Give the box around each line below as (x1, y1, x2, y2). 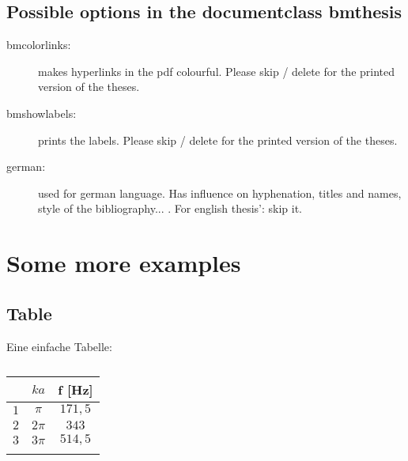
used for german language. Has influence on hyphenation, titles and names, (38, 184, 402, 201)
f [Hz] (58, 380, 93, 399)
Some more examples (6, 247, 241, 279)
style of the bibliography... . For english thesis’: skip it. (38, 200, 302, 217)
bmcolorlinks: (6, 36, 71, 53)
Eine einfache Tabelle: (6, 338, 112, 354)
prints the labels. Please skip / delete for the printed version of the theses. (38, 131, 398, 148)
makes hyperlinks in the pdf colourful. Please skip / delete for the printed (38, 62, 395, 79)
